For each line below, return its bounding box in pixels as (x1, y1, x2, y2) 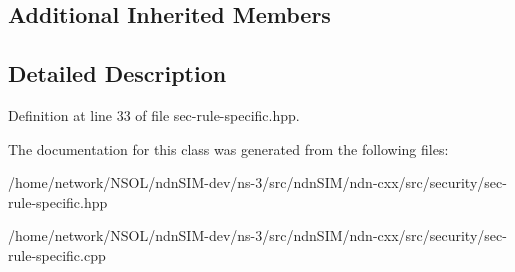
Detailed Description (8, 58, 227, 89)
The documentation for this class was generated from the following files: (8, 138, 449, 159)
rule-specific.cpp (8, 244, 106, 265)
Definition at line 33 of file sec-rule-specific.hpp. (8, 104, 300, 125)
